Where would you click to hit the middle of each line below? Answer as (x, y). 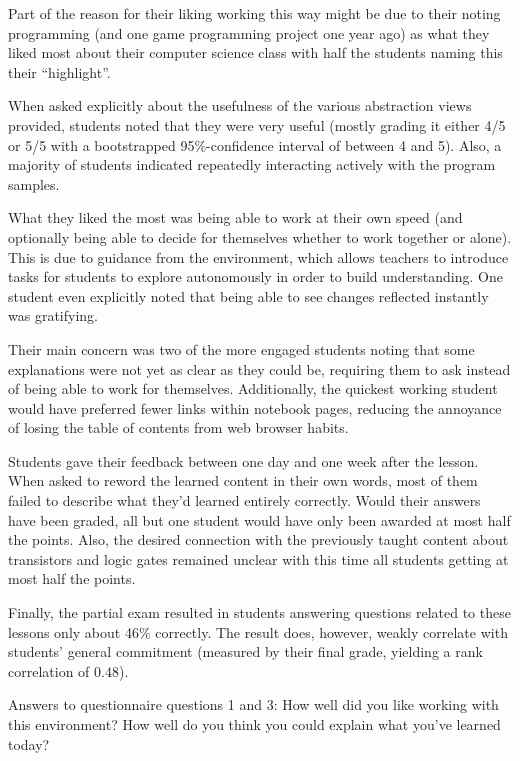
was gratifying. (53, 315)
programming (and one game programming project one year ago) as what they (249, 32)
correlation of (49, 670)
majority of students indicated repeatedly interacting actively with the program (252, 164)
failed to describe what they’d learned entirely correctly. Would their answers (244, 500)
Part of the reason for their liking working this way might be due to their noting (254, 13)
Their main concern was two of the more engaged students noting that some (241, 348)
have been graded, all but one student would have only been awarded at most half (259, 519)
